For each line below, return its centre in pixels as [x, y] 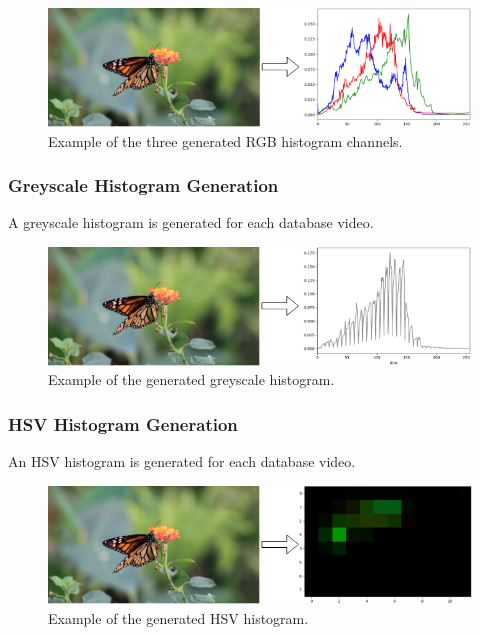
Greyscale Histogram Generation [143, 185]
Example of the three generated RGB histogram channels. [225, 140]
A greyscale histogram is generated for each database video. [191, 222]
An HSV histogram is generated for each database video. [182, 461]
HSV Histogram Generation [123, 423]
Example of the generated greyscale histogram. [191, 379]
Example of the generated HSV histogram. [178, 617]
